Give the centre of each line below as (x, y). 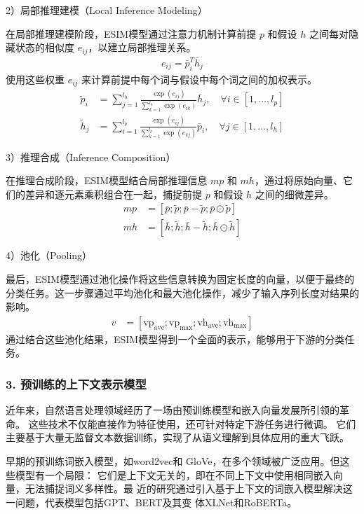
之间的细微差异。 (294, 194)
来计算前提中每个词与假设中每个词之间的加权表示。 (200, 79)
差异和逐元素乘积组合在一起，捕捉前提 (113, 194)
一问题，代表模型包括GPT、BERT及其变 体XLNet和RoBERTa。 (151, 502)
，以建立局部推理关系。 (142, 47)
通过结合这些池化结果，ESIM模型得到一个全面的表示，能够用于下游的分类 (175, 339)
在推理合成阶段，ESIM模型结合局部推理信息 (107, 180)
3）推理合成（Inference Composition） (91, 157)
